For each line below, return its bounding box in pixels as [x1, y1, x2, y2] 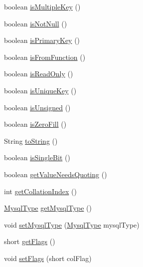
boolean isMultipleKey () [4, 1, 81, 11]
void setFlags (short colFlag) [4, 253, 92, 263]
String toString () [4, 135, 58, 146]
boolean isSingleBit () [4, 152, 70, 163]
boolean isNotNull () [4, 18, 67, 28]
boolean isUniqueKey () [4, 85, 77, 95]
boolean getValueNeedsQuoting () [4, 169, 107, 179]
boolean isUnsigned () [4, 102, 71, 112]
